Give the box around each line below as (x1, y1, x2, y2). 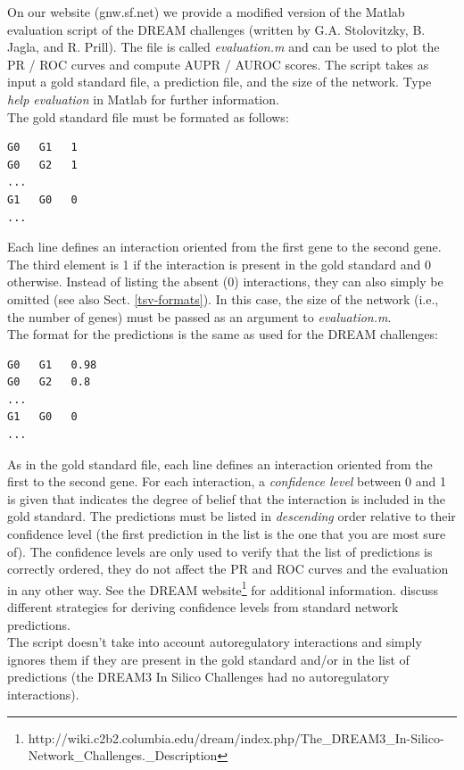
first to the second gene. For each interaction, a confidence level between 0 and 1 (7, 472, 447, 491)
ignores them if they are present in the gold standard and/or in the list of (7, 650, 410, 668)
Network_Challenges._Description (28, 746, 218, 765)
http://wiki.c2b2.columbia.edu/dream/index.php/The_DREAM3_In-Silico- (28, 728, 444, 747)
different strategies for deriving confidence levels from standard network (7, 598, 399, 617)
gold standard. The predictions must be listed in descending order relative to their (7, 507, 456, 526)
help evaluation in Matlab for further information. (7, 89, 279, 108)
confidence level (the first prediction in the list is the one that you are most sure (7, 525, 446, 543)
